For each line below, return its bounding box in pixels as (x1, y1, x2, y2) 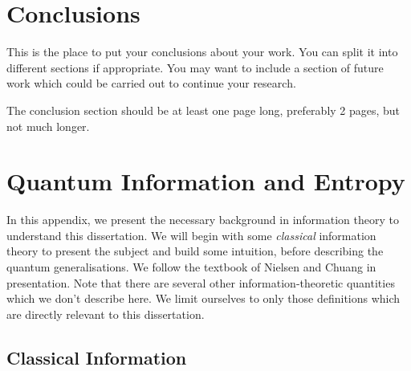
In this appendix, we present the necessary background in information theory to (6, 211, 399, 228)
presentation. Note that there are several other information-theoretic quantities (6, 274, 395, 291)
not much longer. (6, 117, 90, 134)
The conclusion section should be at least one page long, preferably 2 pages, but (6, 101, 401, 118)
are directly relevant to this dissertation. (6, 305, 205, 322)
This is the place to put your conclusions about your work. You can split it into (6, 43, 398, 60)
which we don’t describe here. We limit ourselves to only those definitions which (6, 290, 401, 307)
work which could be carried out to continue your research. (6, 75, 296, 92)
